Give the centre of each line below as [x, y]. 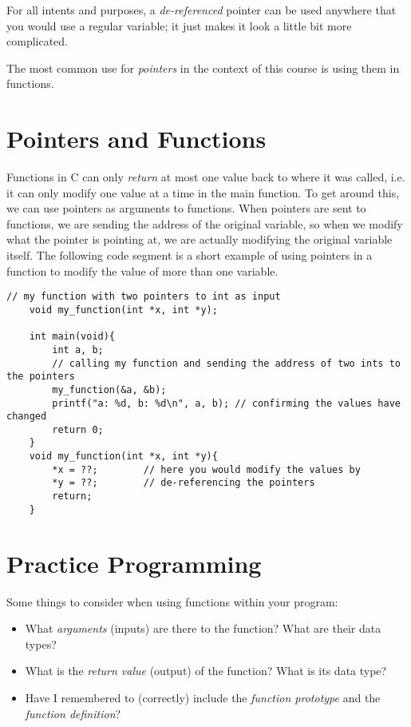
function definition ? [73, 713]
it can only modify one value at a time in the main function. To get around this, [203, 192]
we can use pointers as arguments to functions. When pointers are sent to [186, 208]
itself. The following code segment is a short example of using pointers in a [190, 255]
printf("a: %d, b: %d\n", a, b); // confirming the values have [226, 403]
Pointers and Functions [136, 139]
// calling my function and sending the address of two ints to [226, 363]
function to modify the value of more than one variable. [142, 270]
